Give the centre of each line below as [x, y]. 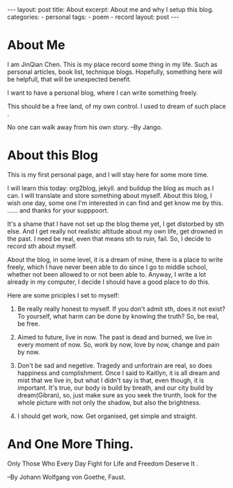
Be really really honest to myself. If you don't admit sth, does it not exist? [121, 309]
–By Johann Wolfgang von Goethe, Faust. [67, 477]
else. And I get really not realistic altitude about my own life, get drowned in [115, 231]
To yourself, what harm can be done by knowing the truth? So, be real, [118, 316]
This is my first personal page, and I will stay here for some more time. [108, 174]
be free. [29, 323]
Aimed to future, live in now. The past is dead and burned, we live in [114, 337]
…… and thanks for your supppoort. [58, 210]
